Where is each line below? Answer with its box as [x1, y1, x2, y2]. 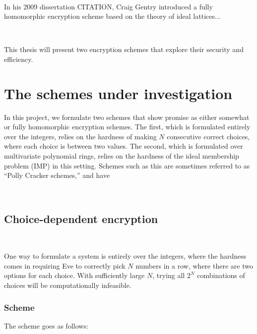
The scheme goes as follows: [4, 320, 88, 331]
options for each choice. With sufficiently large [4, 270, 145, 280]
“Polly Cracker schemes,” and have [4, 170, 110, 180]
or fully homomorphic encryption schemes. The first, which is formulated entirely [4, 121, 251, 132]
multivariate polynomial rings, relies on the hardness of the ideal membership [4, 151, 239, 161]
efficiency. [4, 54, 33, 64]
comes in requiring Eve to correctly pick [4, 260, 126, 271]
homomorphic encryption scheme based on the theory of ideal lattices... [4, 11, 221, 21]
